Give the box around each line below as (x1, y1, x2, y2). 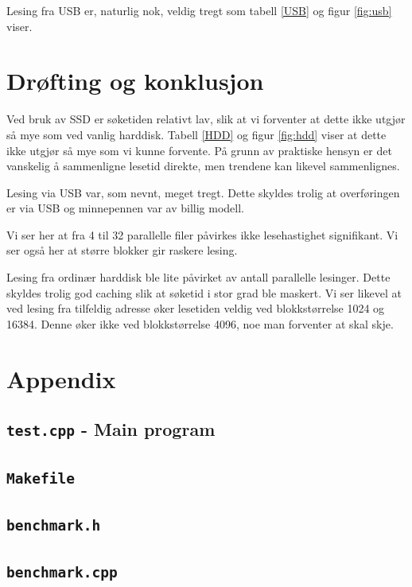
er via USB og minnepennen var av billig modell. (6, 200, 244, 216)
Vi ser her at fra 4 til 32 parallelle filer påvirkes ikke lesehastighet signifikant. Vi (6, 226, 398, 243)
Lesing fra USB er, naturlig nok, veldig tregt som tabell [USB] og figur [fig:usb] (6, 2, 392, 18)
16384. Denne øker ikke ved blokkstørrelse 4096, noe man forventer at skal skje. (6, 315, 394, 332)
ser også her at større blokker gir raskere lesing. (6, 242, 238, 259)
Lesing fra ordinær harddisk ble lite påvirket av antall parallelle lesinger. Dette (6, 269, 391, 286)
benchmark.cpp (6, 564, 118, 581)
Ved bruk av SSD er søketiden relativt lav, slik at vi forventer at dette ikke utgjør (6, 111, 406, 127)
